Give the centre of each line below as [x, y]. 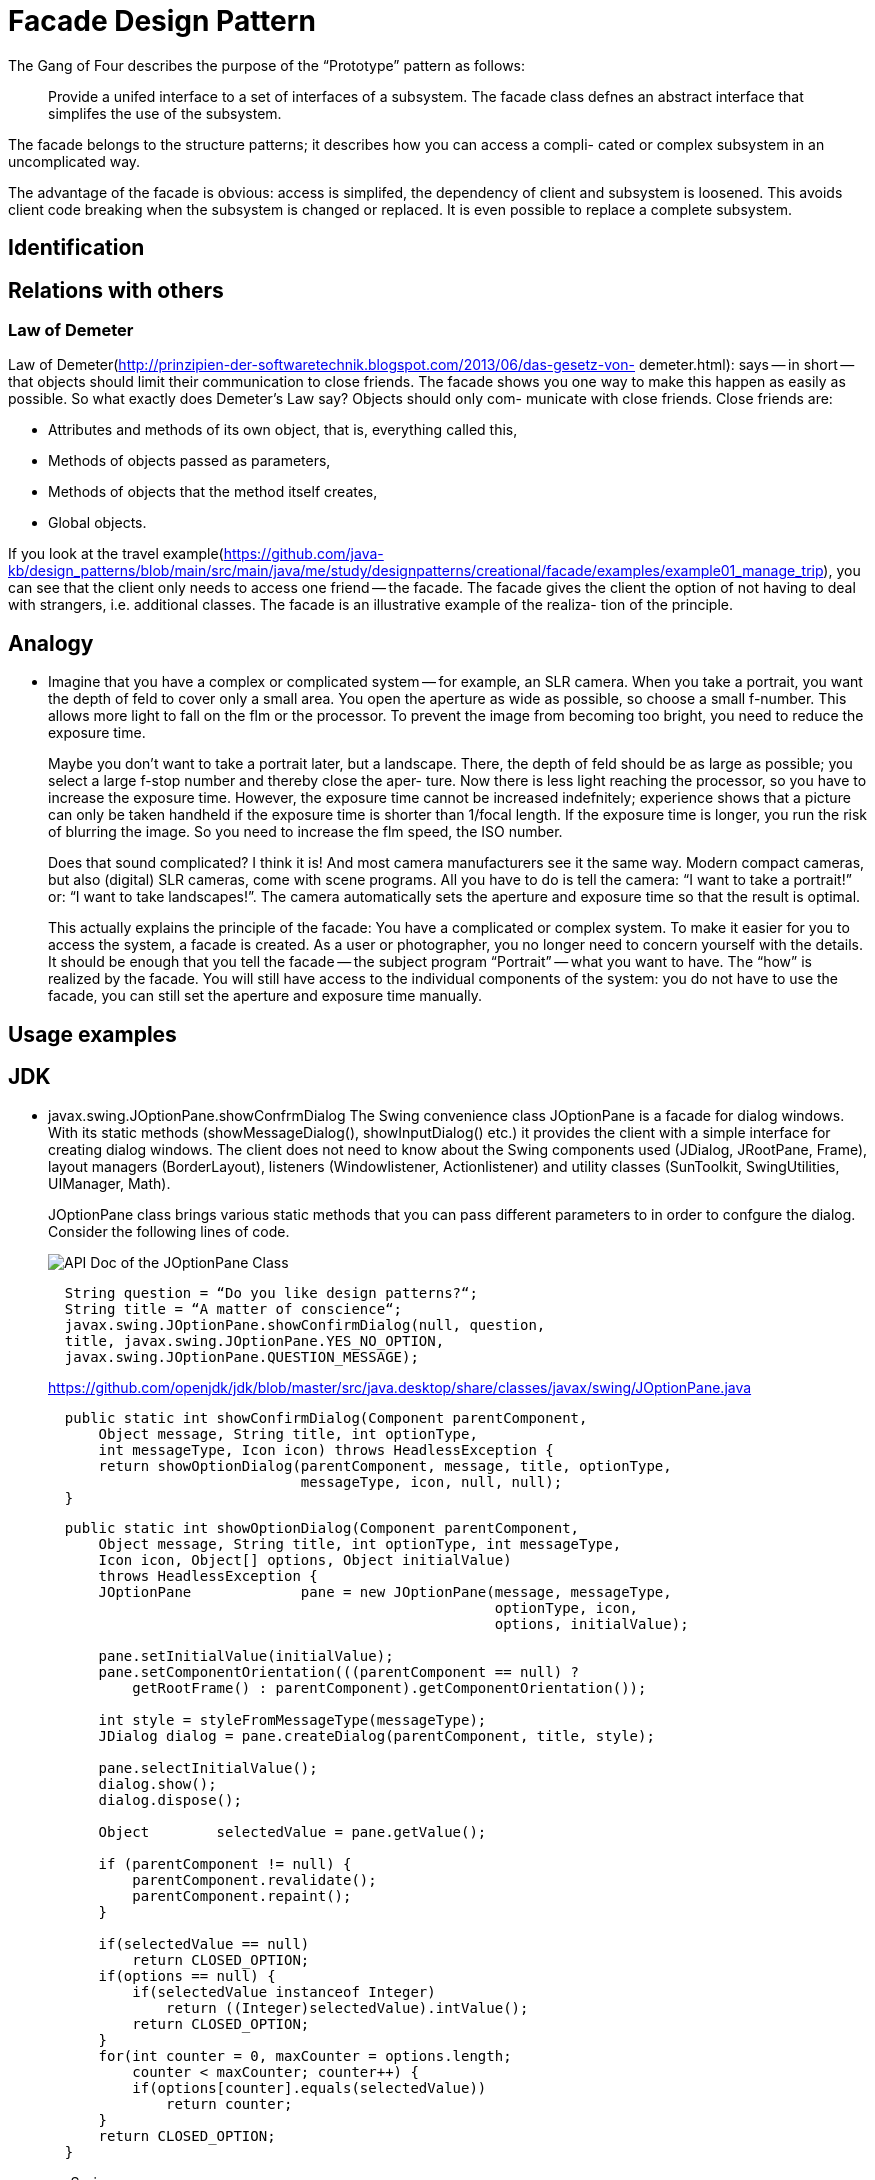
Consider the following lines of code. [169, 1231]
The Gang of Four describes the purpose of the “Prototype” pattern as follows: [267, 65]
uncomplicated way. [74, 161]
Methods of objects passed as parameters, [189, 461]
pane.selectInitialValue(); [208, 1767]
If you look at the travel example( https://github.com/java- [196, 554]
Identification [76, 248]
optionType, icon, [566, 1607]
